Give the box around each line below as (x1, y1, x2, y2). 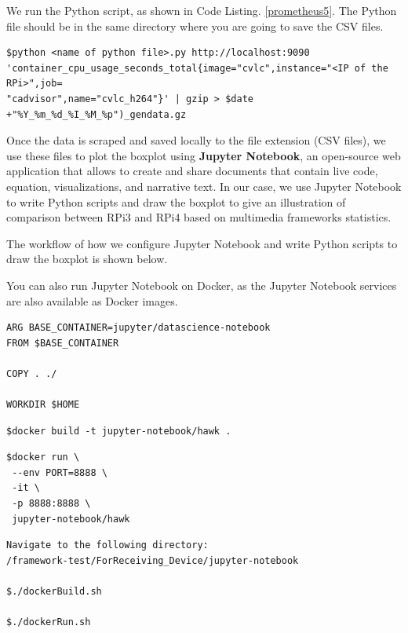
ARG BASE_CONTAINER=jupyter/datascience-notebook (6, 322, 271, 334)
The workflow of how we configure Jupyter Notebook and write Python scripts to (6, 235, 398, 251)
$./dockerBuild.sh (6, 586, 102, 597)
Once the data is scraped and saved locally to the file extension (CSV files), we (6, 132, 386, 148)
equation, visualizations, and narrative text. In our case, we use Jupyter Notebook (6, 177, 402, 194)
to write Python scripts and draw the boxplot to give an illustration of (6, 193, 346, 210)
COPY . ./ (6, 368, 57, 379)
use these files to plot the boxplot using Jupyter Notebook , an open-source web (6, 147, 401, 163)
